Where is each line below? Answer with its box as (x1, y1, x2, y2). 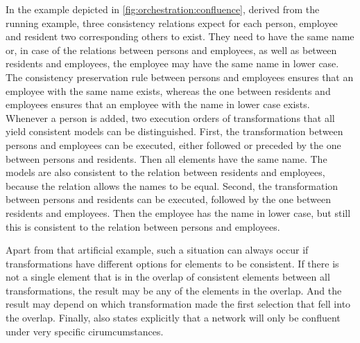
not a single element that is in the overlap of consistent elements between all (6, 270, 330, 284)
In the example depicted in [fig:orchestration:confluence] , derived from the (6, 2, 320, 16)
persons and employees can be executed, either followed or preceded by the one (6, 137, 341, 152)
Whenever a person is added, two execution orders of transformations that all (6, 110, 335, 125)
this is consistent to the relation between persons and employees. (6, 219, 280, 234)
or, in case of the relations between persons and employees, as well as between (6, 42, 337, 57)
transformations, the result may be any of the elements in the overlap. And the (6, 283, 342, 297)
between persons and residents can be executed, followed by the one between (6, 192, 331, 206)
